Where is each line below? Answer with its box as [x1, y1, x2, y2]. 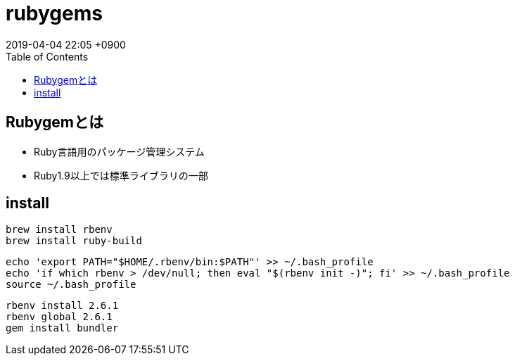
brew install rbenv [6, 224, 113, 236]
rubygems [6, 1, 103, 25]
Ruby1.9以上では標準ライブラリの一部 [34, 169, 208, 182]
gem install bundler [6, 322, 119, 334]
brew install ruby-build [6, 235, 142, 247]
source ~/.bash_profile [6, 279, 136, 291]
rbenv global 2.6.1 [6, 311, 113, 323]
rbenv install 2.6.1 [6, 300, 119, 312]
